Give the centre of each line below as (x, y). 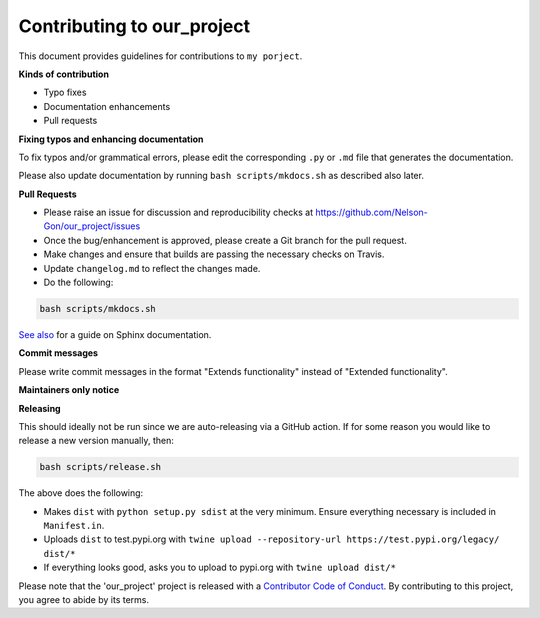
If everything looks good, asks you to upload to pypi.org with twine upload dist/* (220, 567)
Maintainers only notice (69, 390)
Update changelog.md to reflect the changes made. (152, 268)
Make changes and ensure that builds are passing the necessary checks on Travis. (214, 254)
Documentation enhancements (107, 106)
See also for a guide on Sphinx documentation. (115, 334)
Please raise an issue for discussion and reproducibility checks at (178, 212)
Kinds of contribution (64, 74)
